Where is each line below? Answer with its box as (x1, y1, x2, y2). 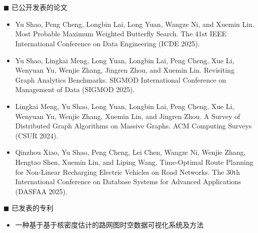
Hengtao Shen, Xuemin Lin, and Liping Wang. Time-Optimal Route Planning (15, 156, 254, 167)
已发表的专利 (11, 203, 54, 213)
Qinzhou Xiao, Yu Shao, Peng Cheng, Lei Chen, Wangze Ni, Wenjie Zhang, (15, 147, 246, 157)
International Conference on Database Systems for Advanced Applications (15, 176, 242, 187)
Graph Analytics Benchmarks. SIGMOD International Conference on (15, 74, 226, 85)
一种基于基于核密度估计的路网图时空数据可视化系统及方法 (15, 219, 204, 230)
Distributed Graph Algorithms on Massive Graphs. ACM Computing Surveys (15, 120, 252, 131)
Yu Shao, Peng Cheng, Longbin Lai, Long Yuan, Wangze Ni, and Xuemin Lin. (15, 18, 255, 29)
